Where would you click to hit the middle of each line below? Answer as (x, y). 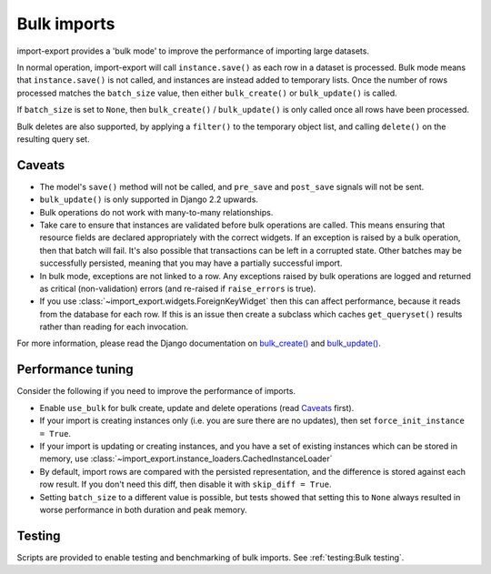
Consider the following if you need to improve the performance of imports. (156, 391)
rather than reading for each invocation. (114, 327)
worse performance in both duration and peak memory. (143, 509)
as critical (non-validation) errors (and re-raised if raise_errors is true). (178, 288)
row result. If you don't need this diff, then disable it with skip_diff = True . (185, 484)
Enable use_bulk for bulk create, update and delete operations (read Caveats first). (197, 408)
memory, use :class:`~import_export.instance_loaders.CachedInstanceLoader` (186, 458)
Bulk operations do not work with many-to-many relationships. (156, 212)
